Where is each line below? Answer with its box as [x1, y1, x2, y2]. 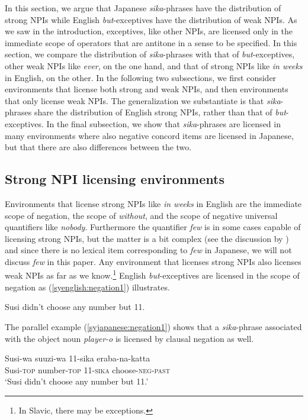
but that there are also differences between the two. [5, 141, 192, 153]
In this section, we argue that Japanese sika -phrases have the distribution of [5, 2, 281, 14]
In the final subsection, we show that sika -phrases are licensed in [46, 117, 281, 130]
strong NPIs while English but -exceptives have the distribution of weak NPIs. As [5, 13, 297, 25]
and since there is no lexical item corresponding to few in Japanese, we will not [5, 244, 292, 256]
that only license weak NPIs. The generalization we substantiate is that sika [5, 94, 281, 106]
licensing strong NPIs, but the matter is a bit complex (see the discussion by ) [5, 232, 289, 244]
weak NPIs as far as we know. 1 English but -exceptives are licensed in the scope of [5, 267, 300, 282]
